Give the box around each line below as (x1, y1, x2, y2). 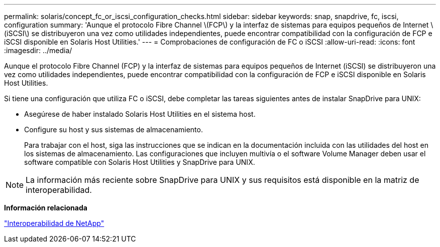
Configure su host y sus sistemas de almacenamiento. (24, 125, 203, 134)
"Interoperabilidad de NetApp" (4, 219, 104, 227)
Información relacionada (4, 203, 87, 212)
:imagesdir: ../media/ (4, 46, 72, 55)
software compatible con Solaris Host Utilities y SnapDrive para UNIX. (24, 158, 255, 166)
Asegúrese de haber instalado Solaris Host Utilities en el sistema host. (24, 110, 256, 118)
